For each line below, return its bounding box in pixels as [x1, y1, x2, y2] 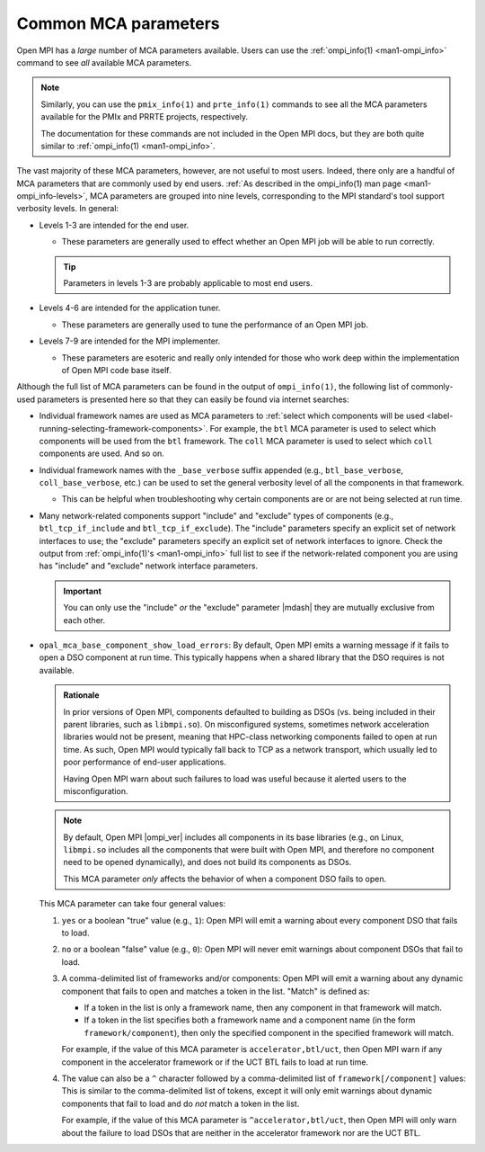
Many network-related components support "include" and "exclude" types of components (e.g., [39, 510, 394, 521]
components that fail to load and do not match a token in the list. [61, 1098, 300, 1109]
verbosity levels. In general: [16, 203, 119, 214]
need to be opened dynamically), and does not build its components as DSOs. [63, 857, 352, 868]
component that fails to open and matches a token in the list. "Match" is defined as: [61, 986, 370, 996]
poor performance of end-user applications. [63, 756, 226, 768]
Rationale [63, 690, 100, 701]
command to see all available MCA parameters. [16, 57, 192, 67]
